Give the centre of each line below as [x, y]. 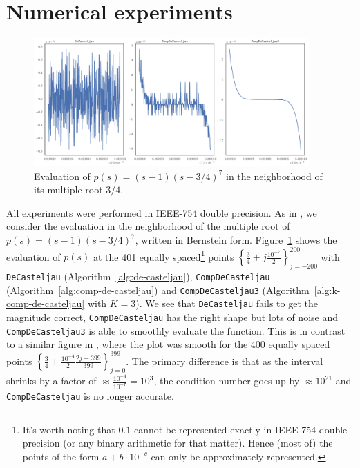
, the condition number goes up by [227, 381]
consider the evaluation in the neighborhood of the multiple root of [148, 226]
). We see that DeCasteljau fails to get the [227, 303]
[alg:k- [327, 290]
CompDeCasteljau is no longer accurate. [90, 396]
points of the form [61, 456]
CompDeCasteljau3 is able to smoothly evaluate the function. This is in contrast [176, 330]
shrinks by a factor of [51, 381]
